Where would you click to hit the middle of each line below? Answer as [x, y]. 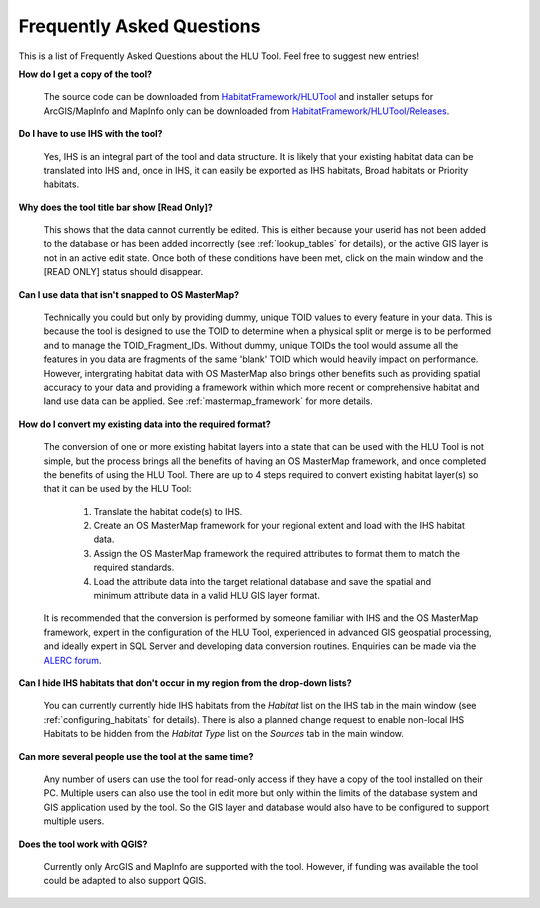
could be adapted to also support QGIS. [125, 881]
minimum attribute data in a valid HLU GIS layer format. [206, 596]
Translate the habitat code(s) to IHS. [168, 511]
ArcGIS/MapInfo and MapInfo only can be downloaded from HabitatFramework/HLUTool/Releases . [246, 111]
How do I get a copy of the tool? [85, 74]
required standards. [134, 567]
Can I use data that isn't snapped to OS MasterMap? [129, 294]
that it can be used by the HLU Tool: [117, 489]
